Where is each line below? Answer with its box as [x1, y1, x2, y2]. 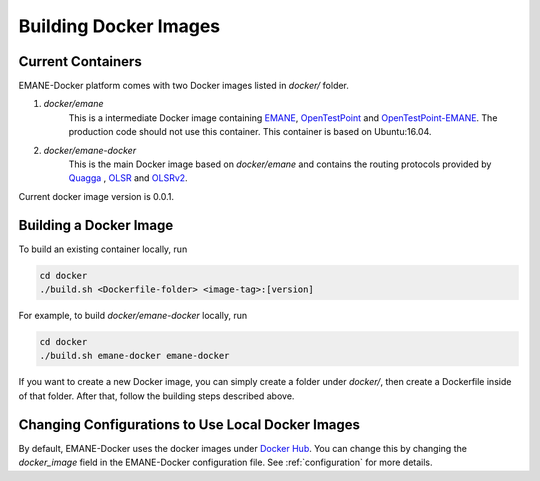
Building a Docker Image [18, 216, 174, 234]
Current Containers [18, 53, 142, 70]
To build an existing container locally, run [18, 243, 188, 255]
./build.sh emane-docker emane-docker [39, 350, 230, 362]
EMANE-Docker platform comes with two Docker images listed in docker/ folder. [18, 80, 350, 92]
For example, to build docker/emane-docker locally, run [18, 310, 248, 322]
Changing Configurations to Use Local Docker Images [18, 416, 360, 433]
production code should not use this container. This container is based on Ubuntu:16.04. [68, 126, 432, 138]
